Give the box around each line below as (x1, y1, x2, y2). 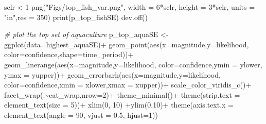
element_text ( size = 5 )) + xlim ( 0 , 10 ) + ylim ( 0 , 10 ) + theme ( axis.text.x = (4, 99, 234, 110)
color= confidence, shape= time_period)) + (4, 49, 134, 60)
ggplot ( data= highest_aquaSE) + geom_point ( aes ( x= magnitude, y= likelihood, (4, 39, 249, 49)
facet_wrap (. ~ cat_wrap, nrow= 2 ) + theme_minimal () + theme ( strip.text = (4, 89, 240, 100)
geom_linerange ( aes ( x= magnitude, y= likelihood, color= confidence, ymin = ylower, (4, 59, 262, 69)
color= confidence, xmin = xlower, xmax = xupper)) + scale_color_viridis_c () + (4, 79, 252, 90)
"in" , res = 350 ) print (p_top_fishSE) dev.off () (4, 11, 148, 22)
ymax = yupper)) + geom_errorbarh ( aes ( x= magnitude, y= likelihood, (4, 69, 221, 80)
